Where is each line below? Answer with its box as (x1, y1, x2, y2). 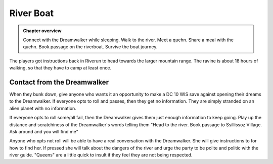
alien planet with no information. (9, 105, 77, 111)
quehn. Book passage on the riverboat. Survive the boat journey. (23, 44, 158, 50)
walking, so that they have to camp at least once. (9, 65, 111, 71)
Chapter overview (23, 28, 62, 34)
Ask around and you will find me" (9, 128, 78, 134)
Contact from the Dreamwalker (9, 78, 109, 87)
